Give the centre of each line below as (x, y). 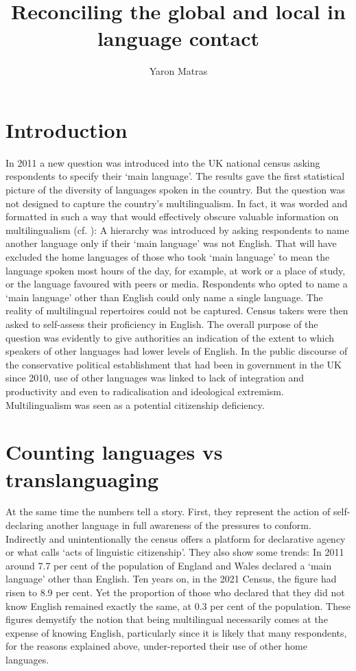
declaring (25, 525)
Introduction (67, 129)
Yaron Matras (178, 71)
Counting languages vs (114, 452)
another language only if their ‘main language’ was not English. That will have (171, 243)
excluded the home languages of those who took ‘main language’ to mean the (168, 257)
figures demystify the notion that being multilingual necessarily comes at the (167, 619)
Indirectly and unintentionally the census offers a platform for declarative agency (176, 538)
